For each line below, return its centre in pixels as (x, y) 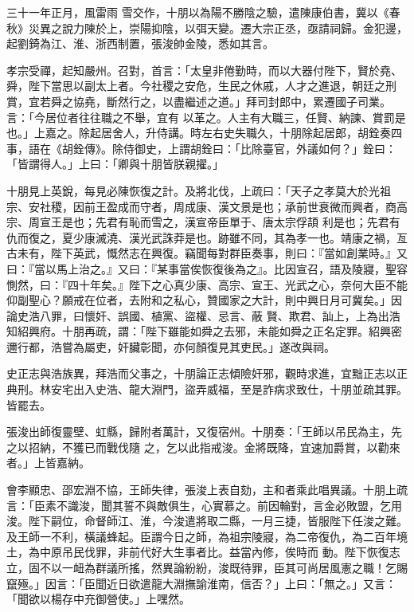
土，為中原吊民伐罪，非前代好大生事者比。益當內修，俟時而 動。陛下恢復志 (203, 552)
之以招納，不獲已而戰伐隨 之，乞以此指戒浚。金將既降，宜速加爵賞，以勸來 (203, 447)
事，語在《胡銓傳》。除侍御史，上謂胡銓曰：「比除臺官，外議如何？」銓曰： (201, 148)
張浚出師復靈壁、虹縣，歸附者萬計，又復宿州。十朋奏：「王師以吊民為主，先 (204, 432)
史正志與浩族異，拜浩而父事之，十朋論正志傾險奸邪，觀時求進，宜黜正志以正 (207, 373)
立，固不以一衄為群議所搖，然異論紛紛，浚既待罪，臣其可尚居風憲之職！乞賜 (207, 567)
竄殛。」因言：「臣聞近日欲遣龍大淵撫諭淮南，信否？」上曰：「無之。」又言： (201, 583)
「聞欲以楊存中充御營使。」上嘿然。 (98, 599)
